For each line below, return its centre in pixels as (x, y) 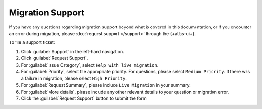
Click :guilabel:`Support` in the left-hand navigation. (73, 51)
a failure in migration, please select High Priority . (74, 78)
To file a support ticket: (32, 42)
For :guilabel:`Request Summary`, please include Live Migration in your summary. (106, 85)
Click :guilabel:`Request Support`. (55, 58)
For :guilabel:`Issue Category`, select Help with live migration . (90, 65)
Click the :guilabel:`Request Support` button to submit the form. (84, 98)
